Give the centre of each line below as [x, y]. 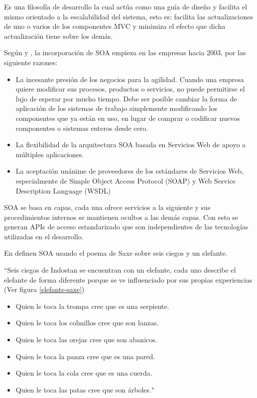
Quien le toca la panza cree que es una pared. [85, 356]
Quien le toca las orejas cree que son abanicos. [86, 340]
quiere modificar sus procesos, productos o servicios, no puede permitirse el [130, 89]
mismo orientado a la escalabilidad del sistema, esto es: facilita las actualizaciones [128, 16]
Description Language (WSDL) [63, 190]
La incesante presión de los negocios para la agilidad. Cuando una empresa [130, 79]
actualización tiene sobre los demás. [59, 36]
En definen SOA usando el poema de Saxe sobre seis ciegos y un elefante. [116, 253]
